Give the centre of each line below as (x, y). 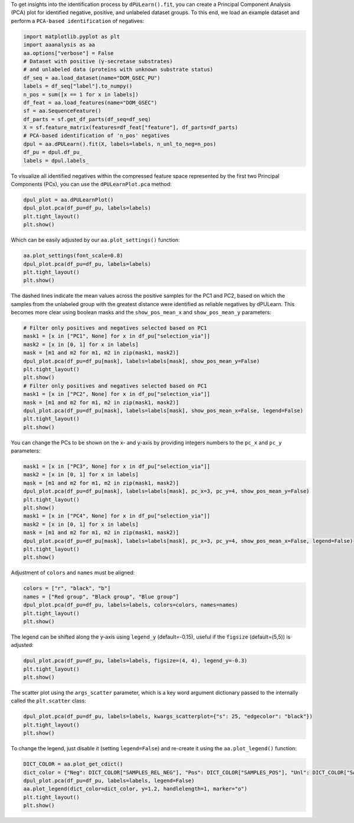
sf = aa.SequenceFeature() (62, 111)
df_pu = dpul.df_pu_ (53, 152)
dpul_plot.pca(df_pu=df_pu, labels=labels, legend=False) (109, 780)
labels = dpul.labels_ (56, 160)
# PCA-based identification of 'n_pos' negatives (96, 136)
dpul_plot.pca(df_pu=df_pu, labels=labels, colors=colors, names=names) (131, 605)
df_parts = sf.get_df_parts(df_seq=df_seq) (87, 119)
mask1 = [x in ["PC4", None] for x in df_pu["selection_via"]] (117, 516)
